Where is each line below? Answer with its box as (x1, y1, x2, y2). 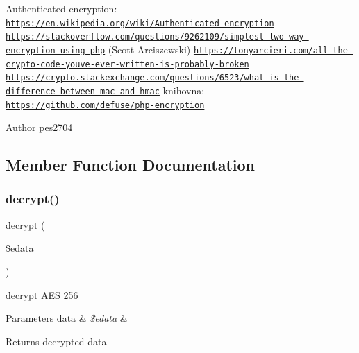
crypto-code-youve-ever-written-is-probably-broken (6, 59, 249, 69)
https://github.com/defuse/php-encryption (6, 100, 205, 110)
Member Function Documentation (6, 154, 256, 175)
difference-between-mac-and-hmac (6, 86, 160, 96)
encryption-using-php (6, 45, 106, 55)
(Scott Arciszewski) (108, 42, 191, 56)
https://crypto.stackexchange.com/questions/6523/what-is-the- (6, 73, 304, 83)
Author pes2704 (6, 120, 73, 135)
